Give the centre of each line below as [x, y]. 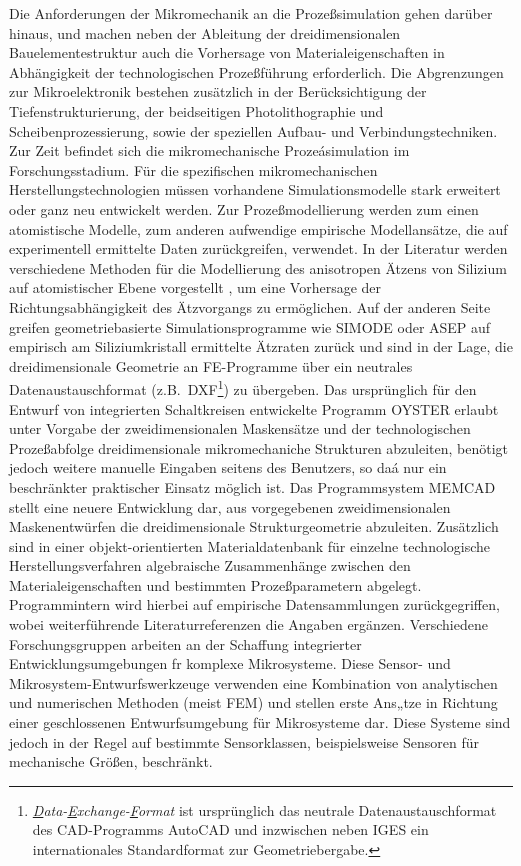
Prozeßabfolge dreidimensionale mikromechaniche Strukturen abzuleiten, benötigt [259, 447]
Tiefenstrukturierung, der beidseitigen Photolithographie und [196, 110]
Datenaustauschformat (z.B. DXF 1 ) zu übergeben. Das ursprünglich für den [243, 387]
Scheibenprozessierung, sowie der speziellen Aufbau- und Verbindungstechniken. [253, 130]
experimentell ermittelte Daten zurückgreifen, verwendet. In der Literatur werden [258, 248]
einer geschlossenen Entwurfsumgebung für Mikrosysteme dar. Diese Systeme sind [260, 722]
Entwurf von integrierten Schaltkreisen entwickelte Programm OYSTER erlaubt [254, 408]
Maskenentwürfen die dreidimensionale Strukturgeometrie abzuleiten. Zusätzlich [254, 526]
